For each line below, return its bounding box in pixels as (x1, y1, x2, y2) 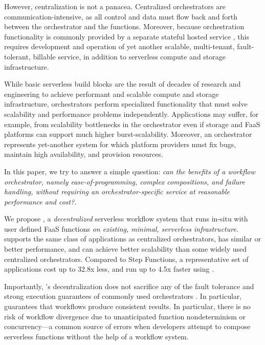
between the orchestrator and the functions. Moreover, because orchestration (4, 21, 245, 32)
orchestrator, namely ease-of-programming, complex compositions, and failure (4, 176, 246, 187)
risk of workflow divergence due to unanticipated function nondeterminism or (4, 311, 246, 321)
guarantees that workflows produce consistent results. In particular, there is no (4, 301, 251, 312)
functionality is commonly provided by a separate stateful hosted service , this (4, 31, 249, 42)
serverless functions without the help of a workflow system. (4, 331, 189, 341)
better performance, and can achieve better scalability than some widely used (4, 243, 247, 254)
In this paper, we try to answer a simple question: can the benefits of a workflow (4, 166, 255, 176)
